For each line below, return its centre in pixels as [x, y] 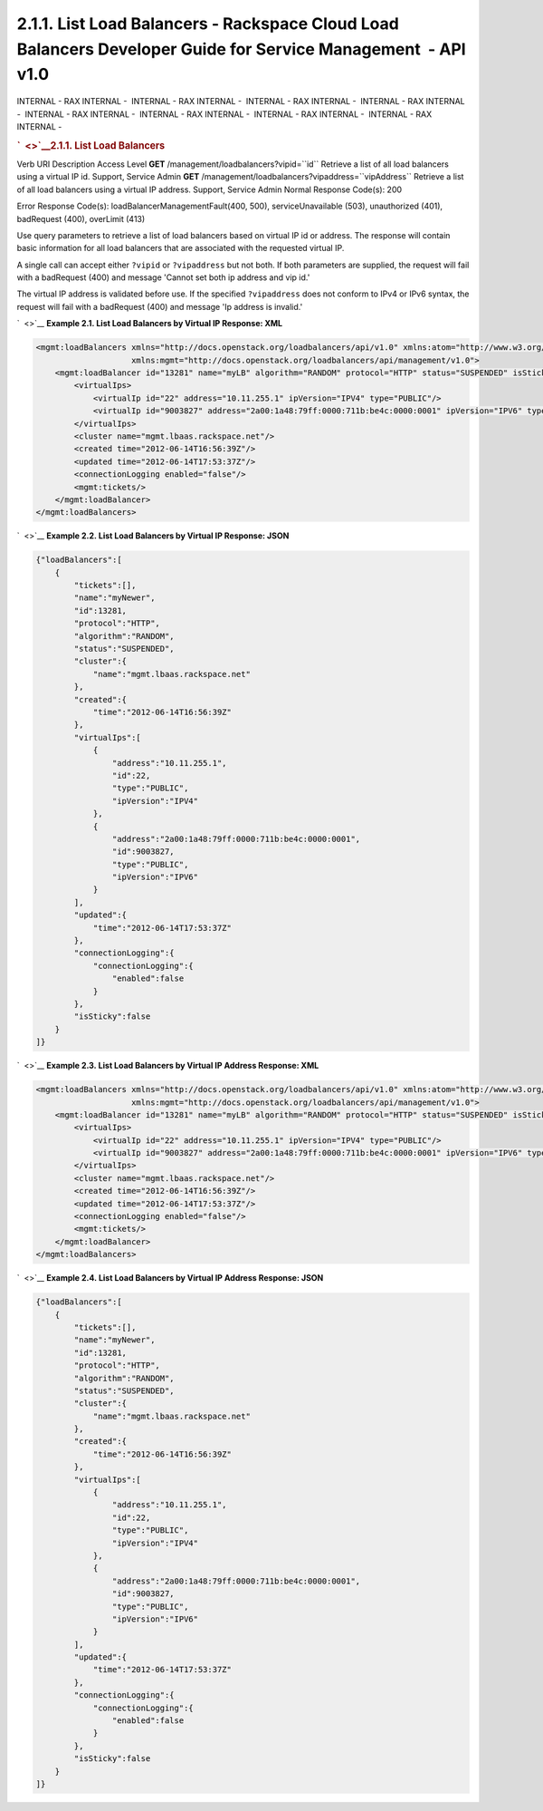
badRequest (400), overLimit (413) [81, 218]
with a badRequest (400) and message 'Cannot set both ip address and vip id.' [163, 277]
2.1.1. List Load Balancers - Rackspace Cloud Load [208, 24]
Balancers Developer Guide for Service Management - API [241, 49]
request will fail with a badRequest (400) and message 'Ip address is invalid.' [160, 306]
